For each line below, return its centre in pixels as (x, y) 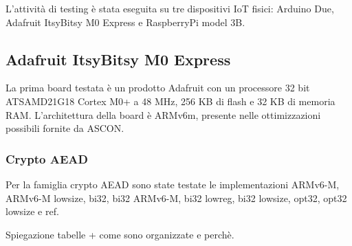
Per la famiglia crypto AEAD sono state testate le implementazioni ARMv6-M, (173, 184)
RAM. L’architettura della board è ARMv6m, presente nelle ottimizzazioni (163, 114)
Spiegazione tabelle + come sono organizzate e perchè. (120, 234)
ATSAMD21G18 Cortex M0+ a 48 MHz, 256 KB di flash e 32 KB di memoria (170, 101)
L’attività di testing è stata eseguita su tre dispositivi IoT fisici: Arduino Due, (170, 8)
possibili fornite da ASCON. (65, 128)
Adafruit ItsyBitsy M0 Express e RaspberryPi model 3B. (125, 22)
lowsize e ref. (32, 211)
